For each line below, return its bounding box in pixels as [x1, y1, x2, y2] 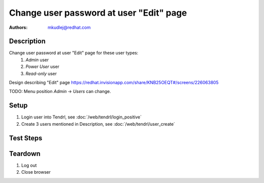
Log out [21, 162, 37, 168]
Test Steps [9, 134, 43, 142]
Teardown [9, 149, 41, 158]
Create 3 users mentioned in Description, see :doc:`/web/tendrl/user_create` [21, 121, 176, 127]
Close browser [21, 169, 51, 175]
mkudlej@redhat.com [47, 24, 91, 30]
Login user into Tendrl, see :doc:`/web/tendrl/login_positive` [21, 114, 142, 120]
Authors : [9, 24, 28, 30]
